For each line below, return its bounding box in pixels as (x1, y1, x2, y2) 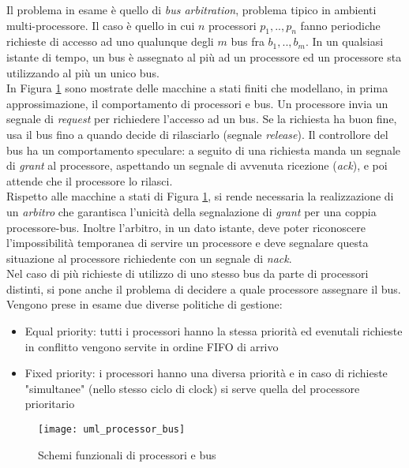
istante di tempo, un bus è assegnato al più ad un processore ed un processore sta (6, 48, 402, 65)
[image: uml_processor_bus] (38, 424, 186, 436)
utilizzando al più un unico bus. (6, 64, 159, 80)
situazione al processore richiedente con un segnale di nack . (6, 249, 292, 266)
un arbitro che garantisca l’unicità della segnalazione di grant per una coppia (6, 203, 377, 219)
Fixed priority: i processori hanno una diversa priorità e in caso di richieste (24, 365, 388, 381)
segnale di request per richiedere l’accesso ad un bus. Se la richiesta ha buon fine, (6, 110, 397, 127)
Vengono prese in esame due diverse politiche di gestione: (6, 296, 283, 313)
